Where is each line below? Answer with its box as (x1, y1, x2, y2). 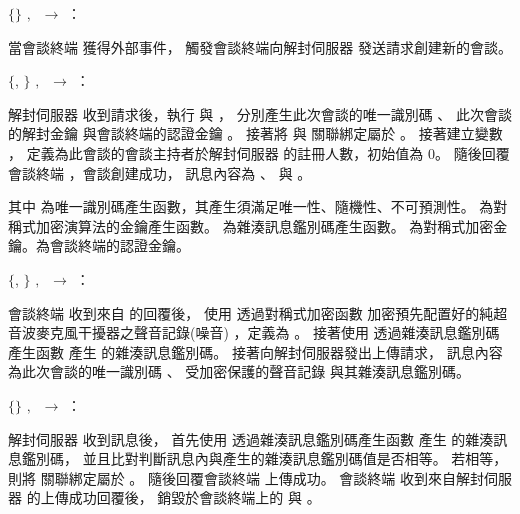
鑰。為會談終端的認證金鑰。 (8, 235, 190, 256)
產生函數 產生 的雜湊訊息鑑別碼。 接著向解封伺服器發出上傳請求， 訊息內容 (8, 341, 503, 362)
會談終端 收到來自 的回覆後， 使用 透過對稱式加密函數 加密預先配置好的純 (8, 302, 494, 323)
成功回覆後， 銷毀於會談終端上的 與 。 (68, 487, 321, 508)
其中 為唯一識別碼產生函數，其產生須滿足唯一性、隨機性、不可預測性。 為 (8, 196, 494, 217)
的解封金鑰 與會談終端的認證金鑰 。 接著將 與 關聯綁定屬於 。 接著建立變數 (8, 123, 503, 144)
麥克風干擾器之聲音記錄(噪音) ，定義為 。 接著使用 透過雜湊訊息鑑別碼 (35, 322, 500, 343)
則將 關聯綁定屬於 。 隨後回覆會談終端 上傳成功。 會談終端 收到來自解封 (8, 467, 484, 488)
